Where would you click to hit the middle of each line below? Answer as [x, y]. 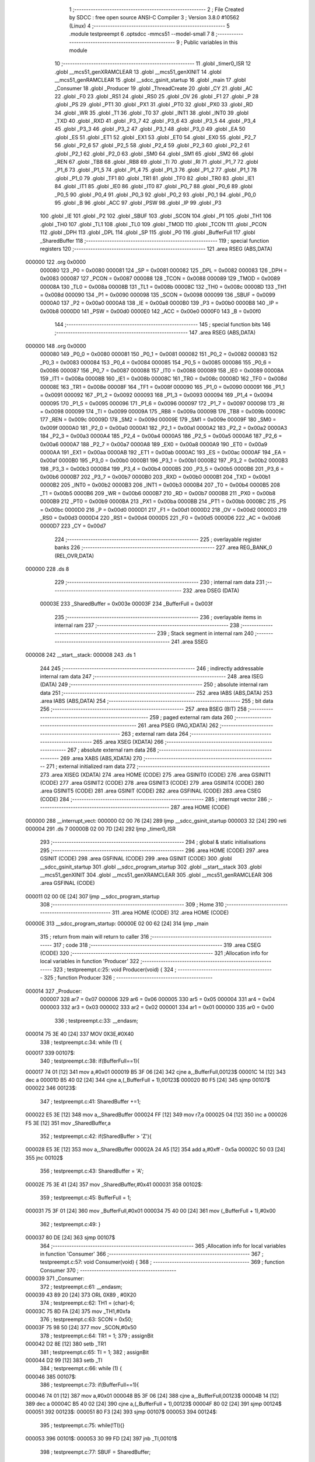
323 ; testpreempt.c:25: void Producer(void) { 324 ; [115, 969]
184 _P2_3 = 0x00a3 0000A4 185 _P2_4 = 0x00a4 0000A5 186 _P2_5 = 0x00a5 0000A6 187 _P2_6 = [161, 436]
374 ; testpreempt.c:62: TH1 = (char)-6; [87, 1303]
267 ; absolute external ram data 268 [112, 750]
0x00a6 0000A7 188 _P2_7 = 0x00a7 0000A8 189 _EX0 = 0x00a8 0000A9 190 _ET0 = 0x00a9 [154, 444]
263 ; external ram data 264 [155, 733]
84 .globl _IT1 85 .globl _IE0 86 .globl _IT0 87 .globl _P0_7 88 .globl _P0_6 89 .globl [154, 187]
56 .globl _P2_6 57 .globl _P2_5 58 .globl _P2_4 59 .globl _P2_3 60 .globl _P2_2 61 [152, 146]
